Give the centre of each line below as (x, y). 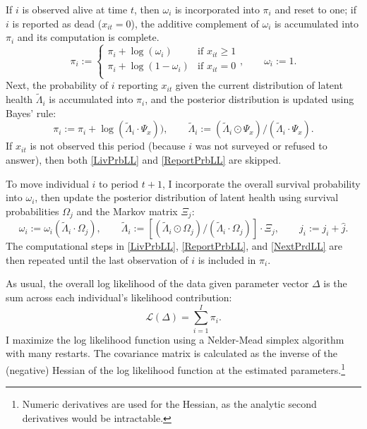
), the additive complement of (195, 23)
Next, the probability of (57, 85)
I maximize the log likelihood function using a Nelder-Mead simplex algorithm (175, 339)
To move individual (47, 183)
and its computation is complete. (88, 37)
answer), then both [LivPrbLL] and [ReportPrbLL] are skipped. (144, 159)
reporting (138, 85)
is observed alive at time (75, 9)
